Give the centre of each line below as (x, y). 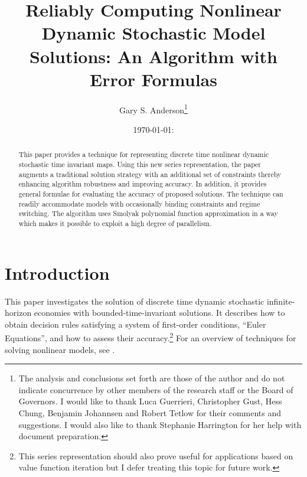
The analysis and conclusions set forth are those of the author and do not (152, 378)
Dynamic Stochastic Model (153, 33)
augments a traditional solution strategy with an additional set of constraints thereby (150, 174)
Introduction (57, 272)
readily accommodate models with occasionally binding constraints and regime (139, 203)
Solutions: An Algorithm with (153, 56)
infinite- (281, 301)
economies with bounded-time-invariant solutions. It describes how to (159, 313)
